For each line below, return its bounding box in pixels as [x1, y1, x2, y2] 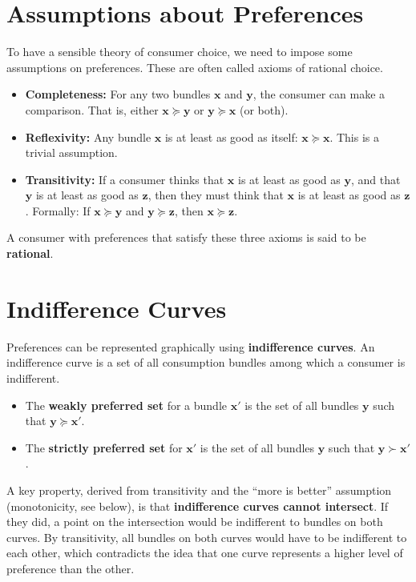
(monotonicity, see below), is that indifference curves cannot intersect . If [6, 497, 389, 514]
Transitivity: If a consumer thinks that [25, 171, 224, 187]
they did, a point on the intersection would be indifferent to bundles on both [6, 513, 383, 530]
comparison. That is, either [25, 101, 159, 118]
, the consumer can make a [252, 86, 386, 102]
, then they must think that [147, 187, 284, 203]
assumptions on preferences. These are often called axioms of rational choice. [6, 58, 383, 75]
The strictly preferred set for [25, 439, 183, 456]
